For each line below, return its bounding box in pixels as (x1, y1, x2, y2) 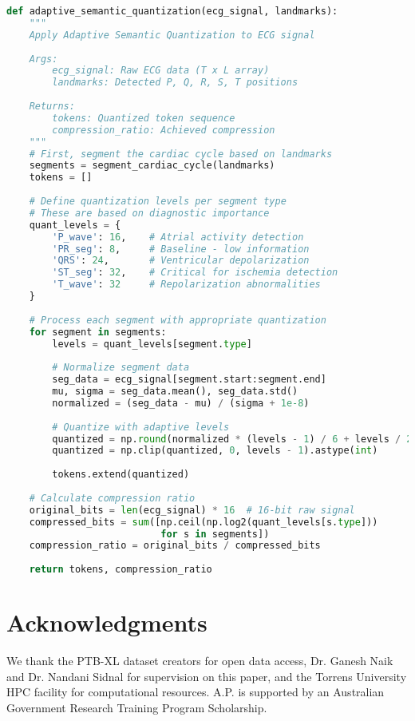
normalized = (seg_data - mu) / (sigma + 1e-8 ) (52, 397, 310, 409)
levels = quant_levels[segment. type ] (52, 338, 252, 350)
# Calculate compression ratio (29, 492, 196, 504)
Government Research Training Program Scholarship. (6, 699, 267, 715)
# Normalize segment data (52, 362, 190, 374)
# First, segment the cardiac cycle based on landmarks (29, 148, 333, 160)
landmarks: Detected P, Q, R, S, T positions (52, 77, 298, 89)
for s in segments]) (160, 528, 270, 540)
